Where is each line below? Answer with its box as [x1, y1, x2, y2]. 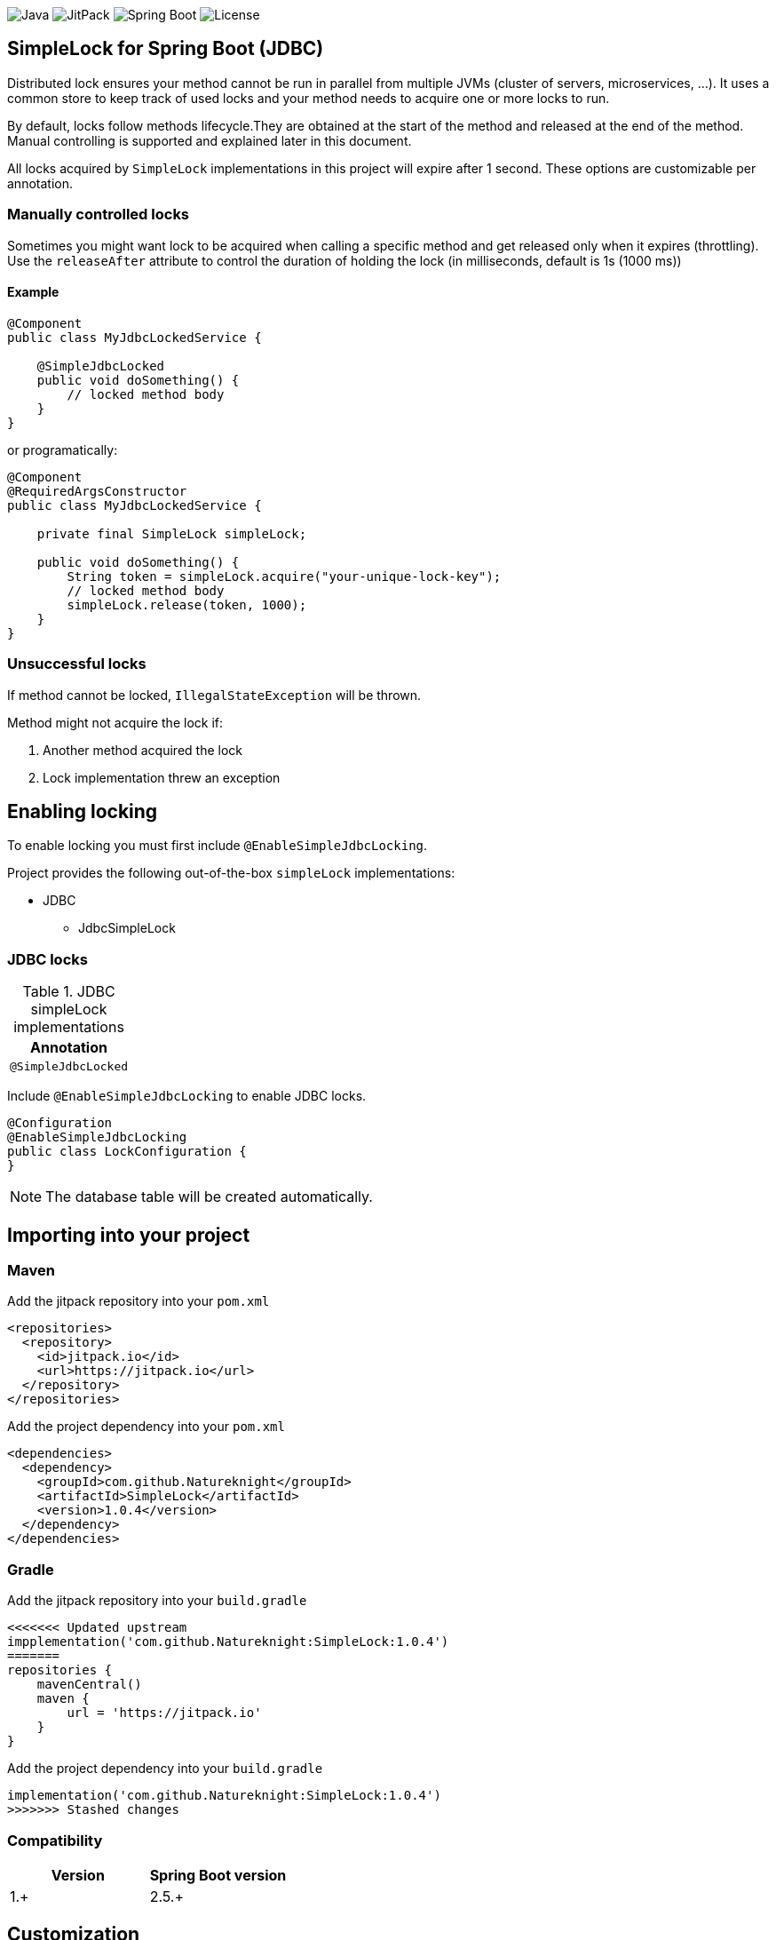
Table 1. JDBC [22, 982, 115, 1001]
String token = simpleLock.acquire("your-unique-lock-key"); [67, 568, 502, 584]
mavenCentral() [36, 1677, 142, 1692]
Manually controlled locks [7, 205, 190, 224]
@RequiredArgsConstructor [7, 483, 187, 498]
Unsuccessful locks [7, 655, 146, 673]
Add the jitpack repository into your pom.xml [7, 1293, 270, 1309]
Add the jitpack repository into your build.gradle [7, 1593, 307, 1609]
